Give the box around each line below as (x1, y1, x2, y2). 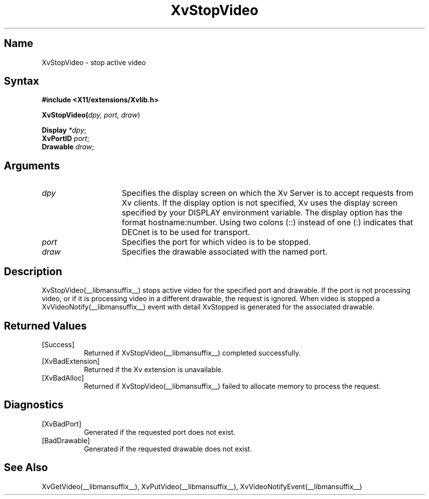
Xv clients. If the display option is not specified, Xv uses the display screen (121, 198, 398, 208)
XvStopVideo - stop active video (42, 58, 146, 67)
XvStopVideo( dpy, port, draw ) (42, 111, 141, 119)
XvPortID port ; (42, 134, 90, 143)
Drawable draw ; (42, 143, 94, 151)
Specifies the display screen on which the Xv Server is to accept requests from (121, 188, 413, 198)
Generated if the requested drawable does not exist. (84, 444, 252, 453)
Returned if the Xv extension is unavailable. (84, 365, 223, 374)
